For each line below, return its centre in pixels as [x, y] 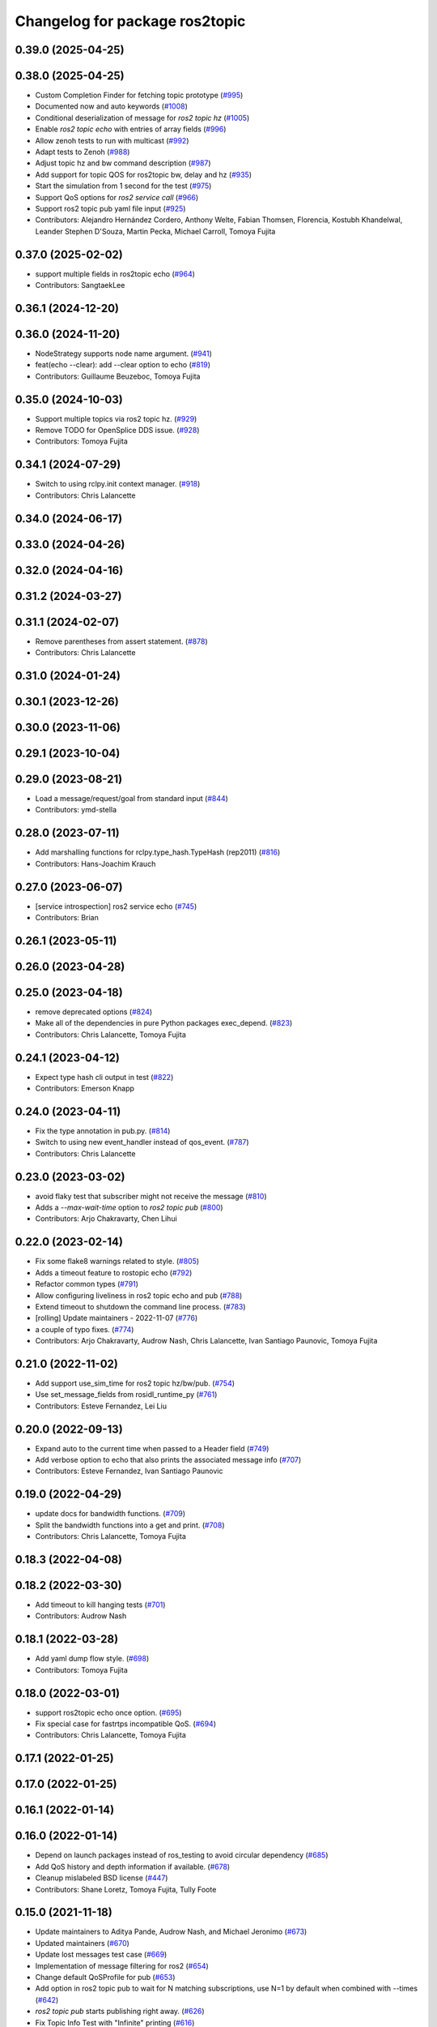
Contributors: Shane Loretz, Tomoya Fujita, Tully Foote [126, 1889]
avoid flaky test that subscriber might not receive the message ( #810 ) [151, 1196]
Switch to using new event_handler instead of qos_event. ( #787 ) [142, 1142]
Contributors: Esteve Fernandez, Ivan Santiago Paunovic [129, 1471]
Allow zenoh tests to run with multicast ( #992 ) [112, 140]
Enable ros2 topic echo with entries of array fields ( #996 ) [131, 129]
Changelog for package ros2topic [130, 21]
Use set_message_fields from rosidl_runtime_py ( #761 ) [126, 1395]
